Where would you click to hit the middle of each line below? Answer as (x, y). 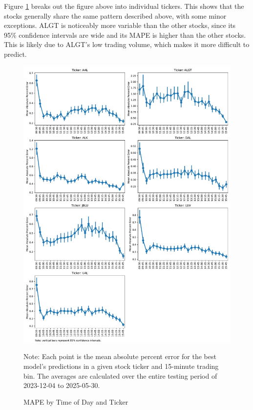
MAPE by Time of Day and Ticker (76, 401)
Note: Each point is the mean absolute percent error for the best (120, 356)
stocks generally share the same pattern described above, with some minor (115, 15)
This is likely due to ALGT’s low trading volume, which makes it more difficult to (127, 44)
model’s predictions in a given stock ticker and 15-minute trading (121, 366)
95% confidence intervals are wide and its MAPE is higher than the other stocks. (125, 35)
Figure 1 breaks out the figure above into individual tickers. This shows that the (124, 6)
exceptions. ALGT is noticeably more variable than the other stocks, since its (120, 25)
